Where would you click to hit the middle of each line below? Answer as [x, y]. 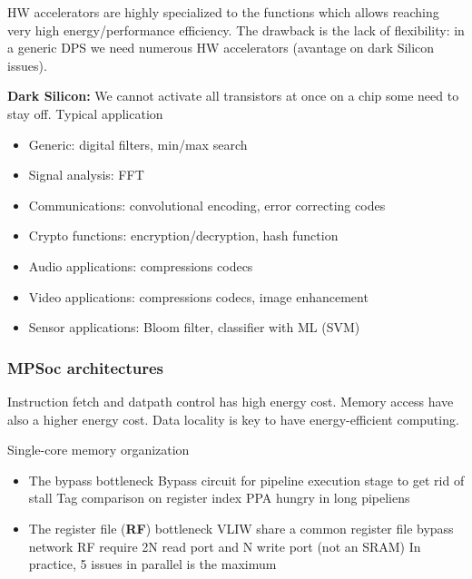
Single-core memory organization [98, 450]
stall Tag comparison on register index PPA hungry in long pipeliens [219, 498]
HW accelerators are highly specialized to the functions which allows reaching [223, 12]
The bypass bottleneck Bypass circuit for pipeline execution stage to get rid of [246, 480]
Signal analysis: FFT [86, 175]
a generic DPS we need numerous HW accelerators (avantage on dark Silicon [221, 48]
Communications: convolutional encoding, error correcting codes [207, 205]
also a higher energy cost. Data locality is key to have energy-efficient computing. [233, 419]
